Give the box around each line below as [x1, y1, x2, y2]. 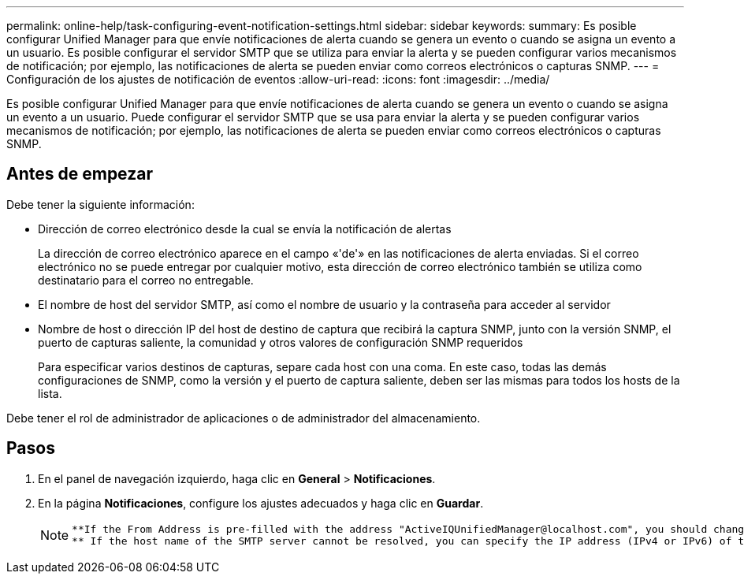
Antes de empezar [6, 164, 153, 184]
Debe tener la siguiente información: [6, 197, 195, 211]
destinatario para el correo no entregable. [38, 273, 254, 287]
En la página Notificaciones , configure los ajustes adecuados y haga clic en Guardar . [38, 496, 484, 510]
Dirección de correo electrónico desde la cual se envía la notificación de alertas [38, 221, 452, 236]
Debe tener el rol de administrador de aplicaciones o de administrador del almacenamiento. [6, 411, 481, 425]
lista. [38, 386, 62, 400]
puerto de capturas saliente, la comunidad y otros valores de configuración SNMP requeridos [38, 335, 523, 349]
